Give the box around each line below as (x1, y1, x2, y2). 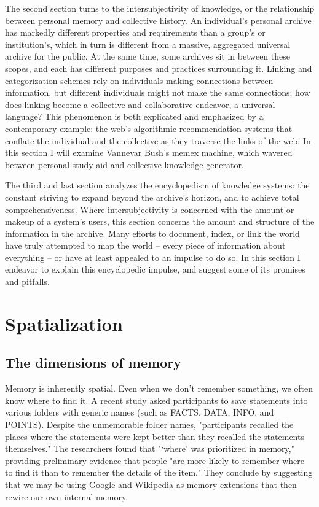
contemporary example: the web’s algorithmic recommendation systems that (5, 122, 293, 134)
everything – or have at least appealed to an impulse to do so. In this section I (5, 250, 301, 263)
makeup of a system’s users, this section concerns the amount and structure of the (5, 215, 315, 228)
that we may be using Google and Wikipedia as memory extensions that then (5, 478, 297, 490)
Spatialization (5, 311, 123, 336)
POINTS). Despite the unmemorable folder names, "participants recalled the (5, 418, 294, 431)
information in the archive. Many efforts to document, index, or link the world (5, 226, 300, 239)
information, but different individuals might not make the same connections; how (5, 86, 310, 99)
